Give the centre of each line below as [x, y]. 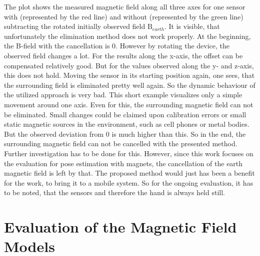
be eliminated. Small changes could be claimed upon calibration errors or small [125, 114]
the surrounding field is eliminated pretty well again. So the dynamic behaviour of [130, 85]
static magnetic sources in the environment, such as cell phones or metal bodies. [127, 124]
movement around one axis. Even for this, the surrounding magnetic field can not [129, 104]
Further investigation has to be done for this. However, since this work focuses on [129, 153]
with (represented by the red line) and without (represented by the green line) [124, 16]
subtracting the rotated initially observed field [75, 26]
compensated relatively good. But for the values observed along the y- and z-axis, [129, 65]
